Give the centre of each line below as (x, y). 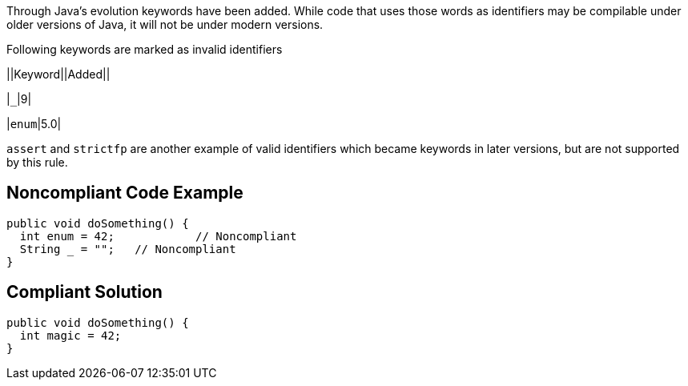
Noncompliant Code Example (125, 193)
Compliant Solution (84, 292)
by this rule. (37, 162)
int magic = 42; (70, 335)
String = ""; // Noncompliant (128, 249)
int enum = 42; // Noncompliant (158, 236)
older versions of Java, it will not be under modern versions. (165, 24)
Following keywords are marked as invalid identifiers (145, 49)
